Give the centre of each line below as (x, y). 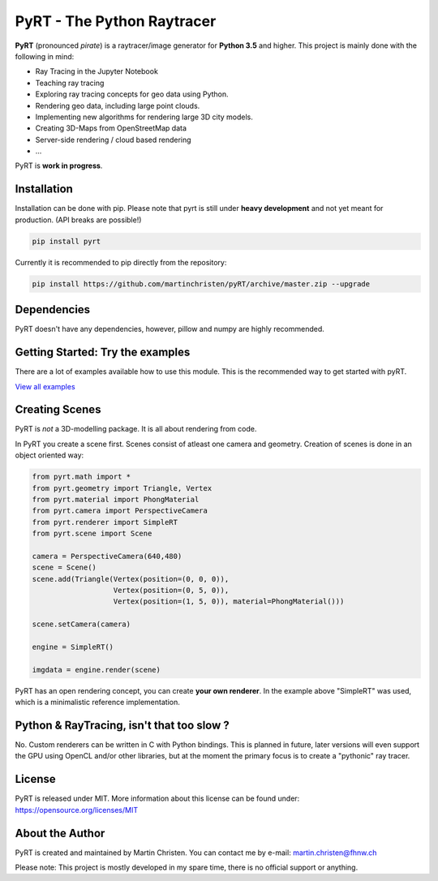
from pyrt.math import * (82, 477)
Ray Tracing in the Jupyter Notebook (97, 71)
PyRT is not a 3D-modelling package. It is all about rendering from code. (136, 429)
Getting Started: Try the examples (103, 352)
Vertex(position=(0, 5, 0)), (171, 591)
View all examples (45, 386)
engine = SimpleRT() (73, 647)
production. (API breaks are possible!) (78, 220)
